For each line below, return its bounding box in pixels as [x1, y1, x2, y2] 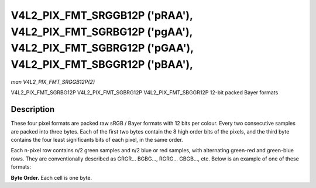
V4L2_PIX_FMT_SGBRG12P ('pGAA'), [11, 42, 194, 55]
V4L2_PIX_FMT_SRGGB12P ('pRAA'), [11, 9, 193, 22]
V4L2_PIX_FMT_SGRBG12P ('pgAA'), [11, 25, 193, 38]
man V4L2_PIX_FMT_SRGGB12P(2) [11, 78, 95, 85]
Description [11, 104, 55, 114]
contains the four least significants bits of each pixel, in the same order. [11, 136, 184, 143]
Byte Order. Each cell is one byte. [11, 174, 92, 181]
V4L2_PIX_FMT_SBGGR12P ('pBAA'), [11, 58, 193, 71]
